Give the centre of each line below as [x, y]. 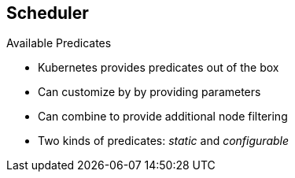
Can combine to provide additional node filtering [163, 117]
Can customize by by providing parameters [149, 92]
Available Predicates [59, 43]
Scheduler [48, 13]
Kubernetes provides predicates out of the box [159, 68]
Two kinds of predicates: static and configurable [164, 141]
